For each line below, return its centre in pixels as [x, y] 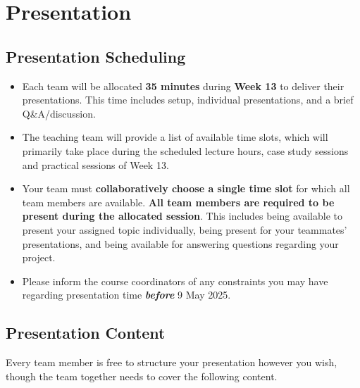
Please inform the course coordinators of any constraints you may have [175, 281]
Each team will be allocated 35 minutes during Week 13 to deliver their [183, 86]
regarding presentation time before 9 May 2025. [126, 295]
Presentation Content [86, 333]
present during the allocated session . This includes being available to [182, 216]
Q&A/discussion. [59, 113]
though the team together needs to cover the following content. [142, 376]
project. [39, 257]
